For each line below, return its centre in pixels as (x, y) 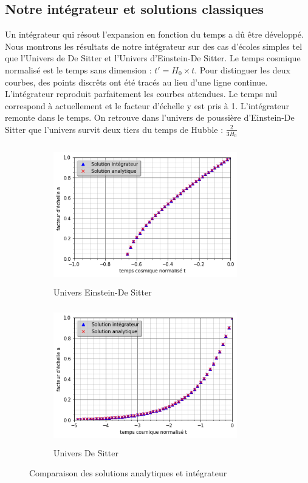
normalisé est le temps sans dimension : (78, 69)
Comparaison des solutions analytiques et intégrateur (128, 473)
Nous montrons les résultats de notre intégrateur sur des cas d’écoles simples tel (154, 46)
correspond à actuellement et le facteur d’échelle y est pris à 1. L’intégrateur (147, 105)
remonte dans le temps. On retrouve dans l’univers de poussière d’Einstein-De (150, 117)
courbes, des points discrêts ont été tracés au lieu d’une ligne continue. (136, 82)
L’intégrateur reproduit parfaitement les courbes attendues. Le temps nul (141, 94)
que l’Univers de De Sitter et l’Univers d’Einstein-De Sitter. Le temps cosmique (153, 58)
